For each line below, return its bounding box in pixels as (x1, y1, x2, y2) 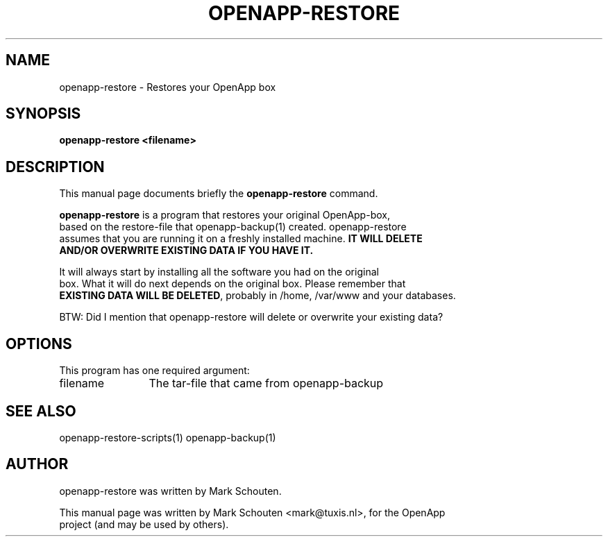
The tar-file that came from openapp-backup (149, 376, 384, 391)
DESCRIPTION (6, 158, 105, 176)
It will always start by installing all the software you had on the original (59, 266, 379, 278)
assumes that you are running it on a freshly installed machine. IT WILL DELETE (59, 232, 423, 245)
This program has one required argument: (59, 364, 250, 377)
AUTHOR (6, 455, 69, 473)
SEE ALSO (6, 402, 76, 420)
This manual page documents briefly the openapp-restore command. (59, 187, 378, 200)
